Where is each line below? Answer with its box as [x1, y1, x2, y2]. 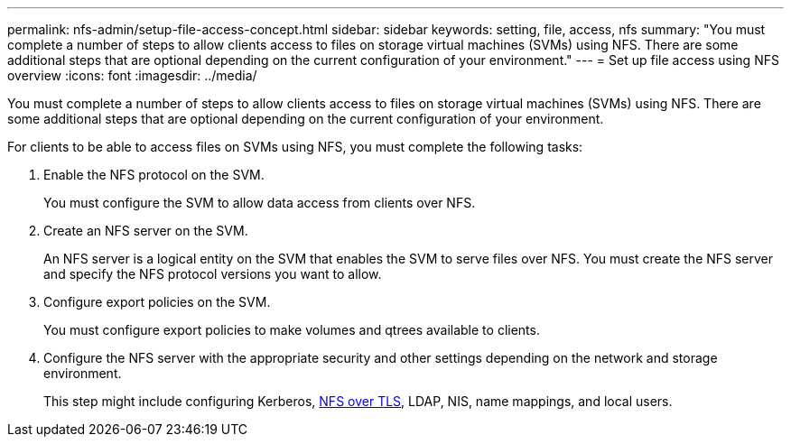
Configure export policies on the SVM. [43, 294, 271, 310]
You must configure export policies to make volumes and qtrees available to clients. [43, 322, 540, 338]
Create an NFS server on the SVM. [43, 223, 248, 238]
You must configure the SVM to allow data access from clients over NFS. [43, 195, 476, 210]
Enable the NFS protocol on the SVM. [43, 167, 265, 182]
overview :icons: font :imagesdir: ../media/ [7, 68, 257, 83]
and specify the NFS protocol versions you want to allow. [43, 266, 382, 282]
